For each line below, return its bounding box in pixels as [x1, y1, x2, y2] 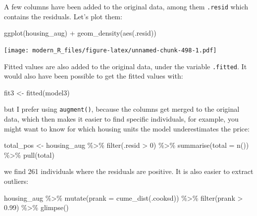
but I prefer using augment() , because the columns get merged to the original [4, 104, 240, 114]
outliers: [4, 175, 29, 186]
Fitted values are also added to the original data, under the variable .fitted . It [4, 61, 247, 71]
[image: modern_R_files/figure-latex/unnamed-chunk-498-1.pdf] [4, 46, 217, 54]
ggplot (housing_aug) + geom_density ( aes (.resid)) [4, 28, 156, 38]
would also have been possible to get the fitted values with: [4, 71, 183, 81]
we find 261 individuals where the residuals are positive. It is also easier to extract [4, 166, 254, 176]
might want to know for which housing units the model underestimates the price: [4, 123, 250, 133]
